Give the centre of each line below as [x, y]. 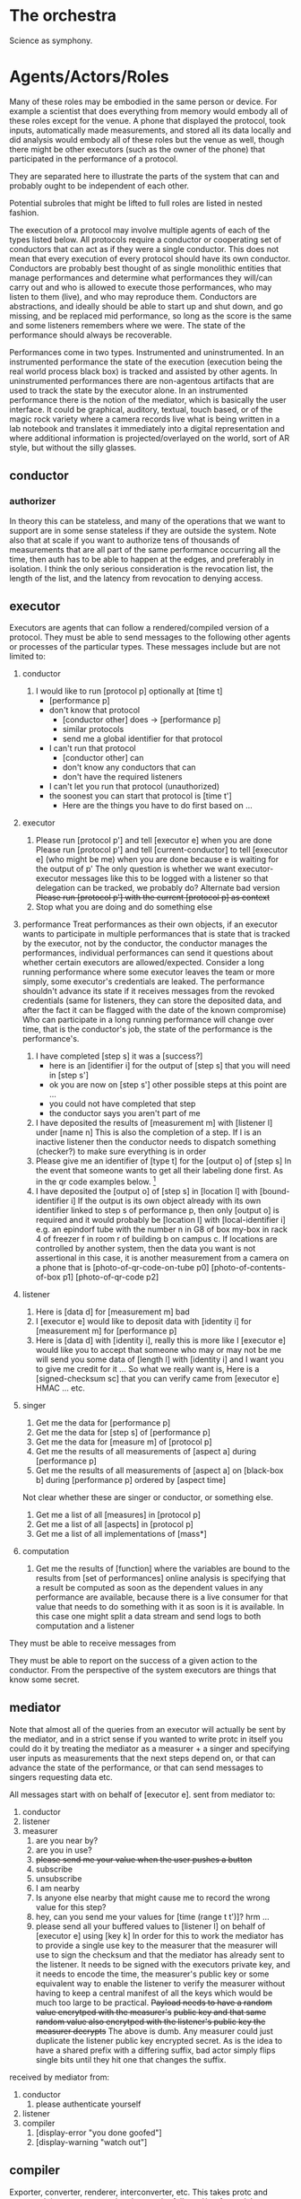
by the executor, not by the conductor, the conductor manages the [145, 944]
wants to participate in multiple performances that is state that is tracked [156, 934]
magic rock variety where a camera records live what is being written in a [145, 419]
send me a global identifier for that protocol [142, 739]
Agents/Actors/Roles [89, 77]
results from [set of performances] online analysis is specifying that [161, 1578]
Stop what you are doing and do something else [124, 907]
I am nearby [58, 1888]
